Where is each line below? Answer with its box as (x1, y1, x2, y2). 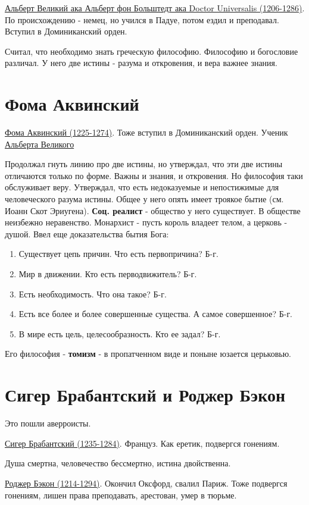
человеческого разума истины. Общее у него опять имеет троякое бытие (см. (5, 193, 284, 205)
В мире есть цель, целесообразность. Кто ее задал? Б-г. (18, 327, 221, 340)
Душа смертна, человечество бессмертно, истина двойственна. (5, 457, 231, 469)
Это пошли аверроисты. (5, 417, 91, 429)
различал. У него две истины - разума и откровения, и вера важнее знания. (5, 57, 277, 69)
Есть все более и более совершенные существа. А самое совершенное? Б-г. (18, 308, 293, 320)
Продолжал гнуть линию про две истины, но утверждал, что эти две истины (5, 158, 283, 170)
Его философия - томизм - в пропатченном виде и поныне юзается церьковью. (5, 347, 291, 360)
